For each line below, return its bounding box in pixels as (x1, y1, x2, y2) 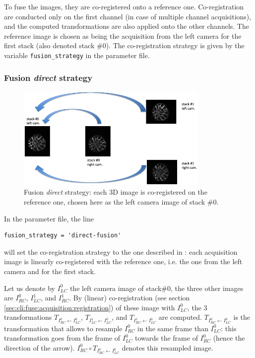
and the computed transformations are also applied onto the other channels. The (4, 21, 249, 31)
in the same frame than (137, 323, 208, 333)
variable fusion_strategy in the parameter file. (4, 50, 150, 60)
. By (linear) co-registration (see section (69, 292, 190, 303)
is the (233, 312, 251, 322)
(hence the (213, 333, 245, 343)
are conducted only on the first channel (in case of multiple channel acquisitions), (4, 11, 252, 21)
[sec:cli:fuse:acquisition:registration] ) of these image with (4, 302, 175, 312)
